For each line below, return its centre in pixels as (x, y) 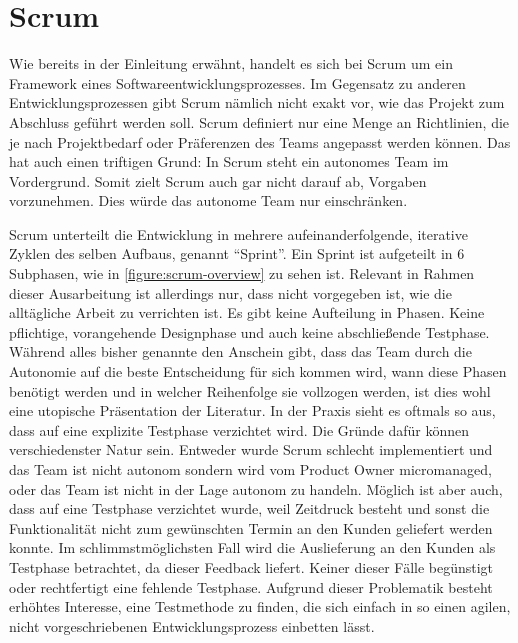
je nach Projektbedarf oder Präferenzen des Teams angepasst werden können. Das (260, 141)
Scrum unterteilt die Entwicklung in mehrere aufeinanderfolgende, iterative (238, 233)
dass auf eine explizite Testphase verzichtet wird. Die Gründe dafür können (239, 429)
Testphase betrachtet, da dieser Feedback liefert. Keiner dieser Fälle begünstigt (251, 566)
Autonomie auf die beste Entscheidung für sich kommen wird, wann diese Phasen (258, 371)
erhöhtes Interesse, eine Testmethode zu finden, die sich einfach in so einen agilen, (260, 606)
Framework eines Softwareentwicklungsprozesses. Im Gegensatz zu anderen (237, 82)
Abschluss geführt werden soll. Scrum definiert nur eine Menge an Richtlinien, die (259, 121)
